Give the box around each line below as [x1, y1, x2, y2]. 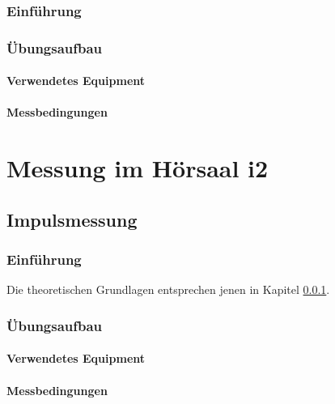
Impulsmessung [6, 206, 138, 232]
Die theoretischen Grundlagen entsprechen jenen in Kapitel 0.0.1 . [6, 281, 330, 298]
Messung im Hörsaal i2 [6, 151, 269, 185]
